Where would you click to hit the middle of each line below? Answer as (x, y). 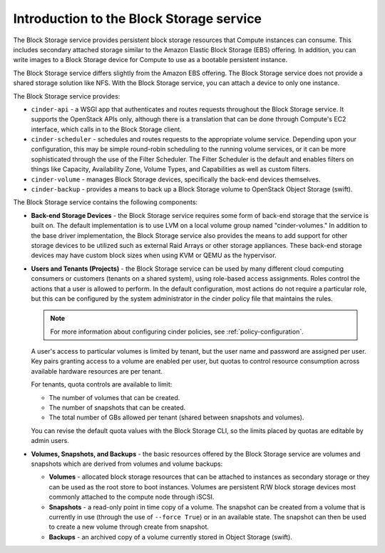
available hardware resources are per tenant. (97, 371)
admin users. (50, 441)
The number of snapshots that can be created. (117, 408)
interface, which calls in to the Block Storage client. (106, 129)
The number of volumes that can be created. (114, 397)
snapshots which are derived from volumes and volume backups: (127, 464)
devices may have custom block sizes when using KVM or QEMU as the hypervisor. (154, 255)
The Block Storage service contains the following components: (106, 202)
